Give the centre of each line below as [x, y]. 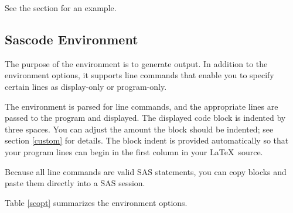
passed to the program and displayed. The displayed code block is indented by [145, 118]
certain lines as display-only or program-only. [86, 86]
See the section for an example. [61, 8]
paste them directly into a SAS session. [75, 183]
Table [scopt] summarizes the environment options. [96, 202]
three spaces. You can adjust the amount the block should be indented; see [139, 129]
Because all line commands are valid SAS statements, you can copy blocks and [146, 171]
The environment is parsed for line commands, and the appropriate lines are [142, 106]
